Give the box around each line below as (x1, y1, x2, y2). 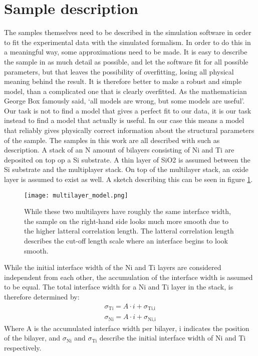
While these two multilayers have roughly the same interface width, (24, 206, 231, 216)
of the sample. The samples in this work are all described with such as (4, 134, 220, 145)
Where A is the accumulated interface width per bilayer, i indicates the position (4, 322, 249, 333)
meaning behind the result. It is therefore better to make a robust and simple (4, 76, 242, 86)
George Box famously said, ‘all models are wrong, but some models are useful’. (4, 95, 245, 106)
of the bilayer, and (4, 332, 61, 343)
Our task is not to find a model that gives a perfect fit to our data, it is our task (4, 105, 251, 115)
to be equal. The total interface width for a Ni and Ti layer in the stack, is (4, 281, 233, 292)
